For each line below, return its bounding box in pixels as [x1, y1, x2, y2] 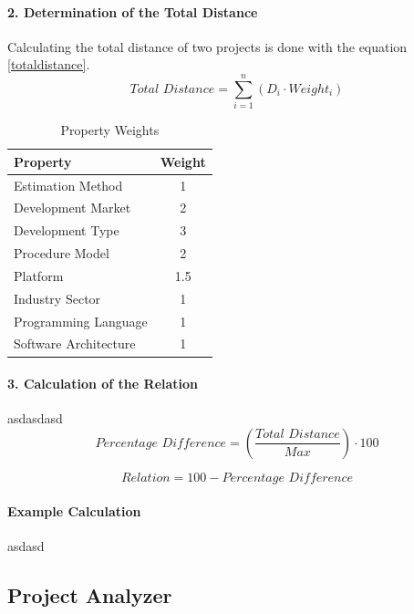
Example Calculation [7, 501, 141, 520]
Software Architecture [14, 334, 136, 353]
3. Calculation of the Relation [7, 374, 199, 393]
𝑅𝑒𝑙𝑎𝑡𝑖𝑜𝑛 [120, 471, 171, 484]
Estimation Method [14, 175, 123, 194]
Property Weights [60, 120, 160, 140]
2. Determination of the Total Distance [7, 2, 258, 21]
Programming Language [14, 311, 148, 330]
